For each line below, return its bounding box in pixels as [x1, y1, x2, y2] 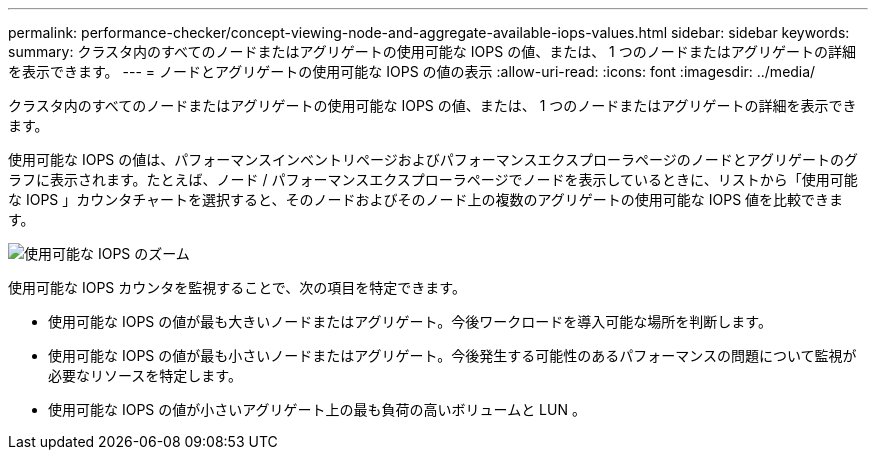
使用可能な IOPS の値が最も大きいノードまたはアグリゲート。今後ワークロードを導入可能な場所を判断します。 [48, 313, 772, 330]
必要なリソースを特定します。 [48, 367, 242, 384]
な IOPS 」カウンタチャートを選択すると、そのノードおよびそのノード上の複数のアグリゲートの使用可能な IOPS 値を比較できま [8, 191, 844, 208]
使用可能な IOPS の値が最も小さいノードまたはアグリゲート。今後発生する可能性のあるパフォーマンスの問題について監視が [48, 347, 857, 364]
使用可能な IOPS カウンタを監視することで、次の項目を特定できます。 [8, 279, 466, 296]
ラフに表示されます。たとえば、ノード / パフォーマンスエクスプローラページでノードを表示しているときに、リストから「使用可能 [8, 171, 858, 188]
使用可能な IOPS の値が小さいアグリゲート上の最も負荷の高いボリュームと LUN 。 [48, 401, 586, 418]
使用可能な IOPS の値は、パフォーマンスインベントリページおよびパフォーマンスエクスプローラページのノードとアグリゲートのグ [8, 151, 859, 168]
